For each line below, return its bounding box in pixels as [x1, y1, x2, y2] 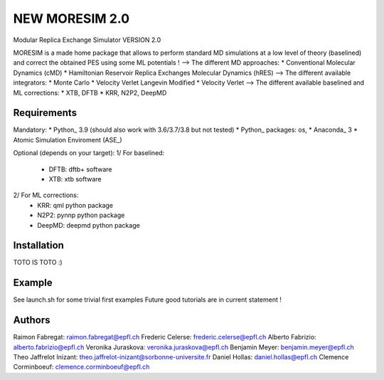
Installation [13, 239, 64, 252]
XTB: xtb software [48, 174, 102, 183]
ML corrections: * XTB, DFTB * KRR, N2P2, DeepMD [13, 88, 167, 97]
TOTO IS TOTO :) [13, 258, 63, 267]
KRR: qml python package [37, 201, 114, 209]
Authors [13, 314, 50, 327]
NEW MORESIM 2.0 [13, 11, 130, 26]
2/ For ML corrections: [13, 191, 79, 199]
